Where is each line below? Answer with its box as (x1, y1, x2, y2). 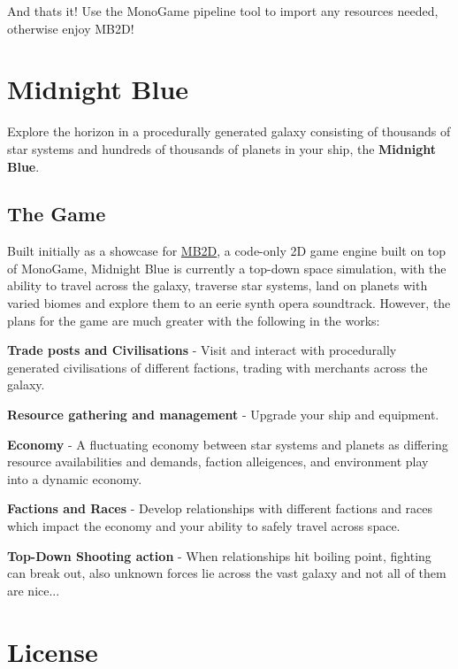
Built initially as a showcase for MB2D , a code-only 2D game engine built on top (7, 242, 447, 260)
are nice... (7, 581, 60, 599)
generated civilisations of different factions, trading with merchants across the (7, 358, 428, 376)
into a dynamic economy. (7, 469, 142, 488)
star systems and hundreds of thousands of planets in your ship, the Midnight (7, 139, 436, 158)
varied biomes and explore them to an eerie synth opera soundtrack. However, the (7, 294, 451, 312)
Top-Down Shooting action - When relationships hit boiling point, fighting (7, 546, 431, 565)
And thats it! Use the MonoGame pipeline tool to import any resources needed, (7, 2, 439, 19)
